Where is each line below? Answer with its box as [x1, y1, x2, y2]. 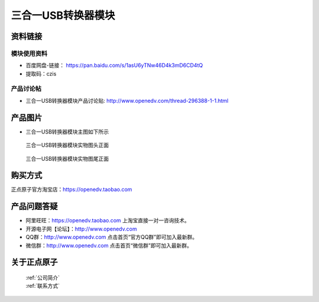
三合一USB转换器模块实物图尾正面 [25, 155, 109, 162]
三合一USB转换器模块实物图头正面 [25, 142, 109, 149]
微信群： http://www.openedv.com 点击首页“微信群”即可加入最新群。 [25, 242, 192, 249]
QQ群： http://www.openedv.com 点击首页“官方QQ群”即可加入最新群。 [25, 233, 198, 241]
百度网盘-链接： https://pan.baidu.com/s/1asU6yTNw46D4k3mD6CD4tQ [25, 62, 203, 69]
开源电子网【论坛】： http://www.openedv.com [25, 225, 137, 232]
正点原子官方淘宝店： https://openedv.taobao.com [11, 186, 132, 193]
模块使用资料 [11, 49, 48, 57]
